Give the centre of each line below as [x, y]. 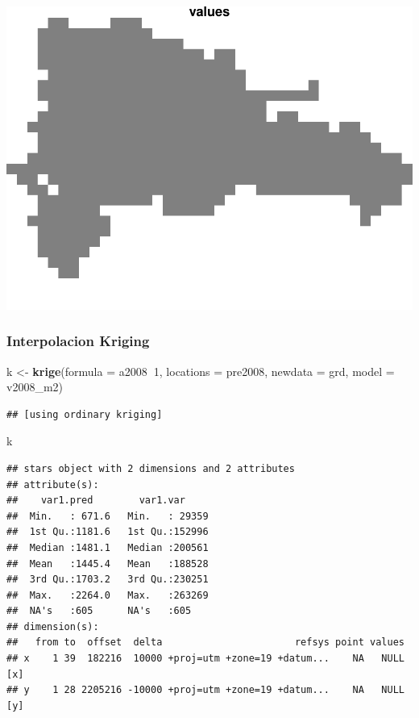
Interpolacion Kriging [78, 341]
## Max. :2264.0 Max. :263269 [108, 595]
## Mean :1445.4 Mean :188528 [108, 564]
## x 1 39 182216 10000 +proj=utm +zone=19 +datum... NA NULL [205, 659]
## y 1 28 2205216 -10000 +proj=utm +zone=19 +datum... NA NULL [205, 690]
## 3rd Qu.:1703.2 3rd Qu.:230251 [108, 580]
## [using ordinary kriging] [85, 414]
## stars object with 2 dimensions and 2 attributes [151, 468]
